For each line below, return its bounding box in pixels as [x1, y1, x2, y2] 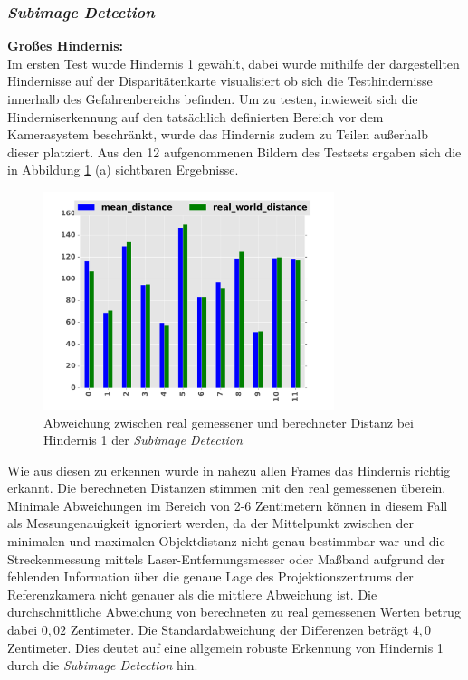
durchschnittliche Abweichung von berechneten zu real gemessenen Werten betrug [7, 602, 461, 621]
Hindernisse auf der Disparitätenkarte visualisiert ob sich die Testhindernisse [7, 71, 433, 90]
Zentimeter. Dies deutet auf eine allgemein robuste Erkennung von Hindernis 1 [7, 637, 444, 656]
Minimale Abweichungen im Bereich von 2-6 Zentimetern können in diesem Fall [7, 496, 448, 515]
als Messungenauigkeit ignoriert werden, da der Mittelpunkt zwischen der [7, 514, 414, 533]
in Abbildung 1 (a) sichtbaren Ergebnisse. [7, 160, 239, 179]
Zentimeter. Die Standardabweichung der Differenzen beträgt [70, 620, 409, 639]
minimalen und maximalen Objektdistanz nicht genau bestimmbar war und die [7, 532, 445, 551]
